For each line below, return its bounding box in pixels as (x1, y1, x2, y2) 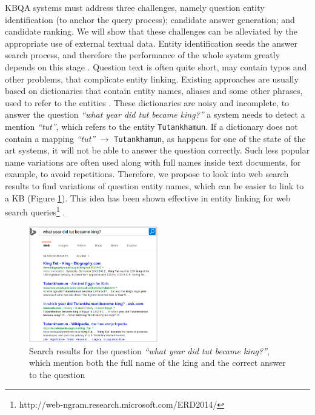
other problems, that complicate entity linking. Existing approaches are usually (5, 72, 299, 85)
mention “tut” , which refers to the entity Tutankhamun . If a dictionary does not (5, 120, 298, 132)
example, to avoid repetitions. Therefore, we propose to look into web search (5, 167, 289, 180)
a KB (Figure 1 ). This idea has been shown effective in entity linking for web (5, 191, 291, 204)
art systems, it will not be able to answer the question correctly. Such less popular (5, 144, 310, 157)
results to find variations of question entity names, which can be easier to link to (5, 180, 304, 192)
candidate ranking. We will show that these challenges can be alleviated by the (5, 25, 297, 38)
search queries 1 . (5, 204, 65, 218)
